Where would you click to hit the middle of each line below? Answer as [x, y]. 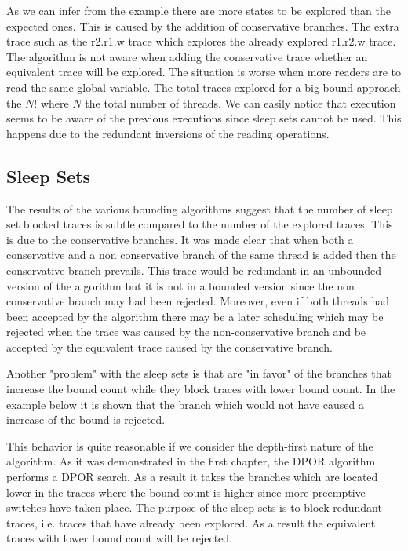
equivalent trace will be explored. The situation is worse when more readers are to [204, 72]
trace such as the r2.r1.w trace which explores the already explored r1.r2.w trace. [201, 41]
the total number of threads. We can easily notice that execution [240, 102]
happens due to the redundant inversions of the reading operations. [168, 133]
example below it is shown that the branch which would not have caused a [186, 404]
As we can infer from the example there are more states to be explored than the [199, 10]
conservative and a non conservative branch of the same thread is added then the [201, 255]
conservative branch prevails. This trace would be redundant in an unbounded [194, 270]
